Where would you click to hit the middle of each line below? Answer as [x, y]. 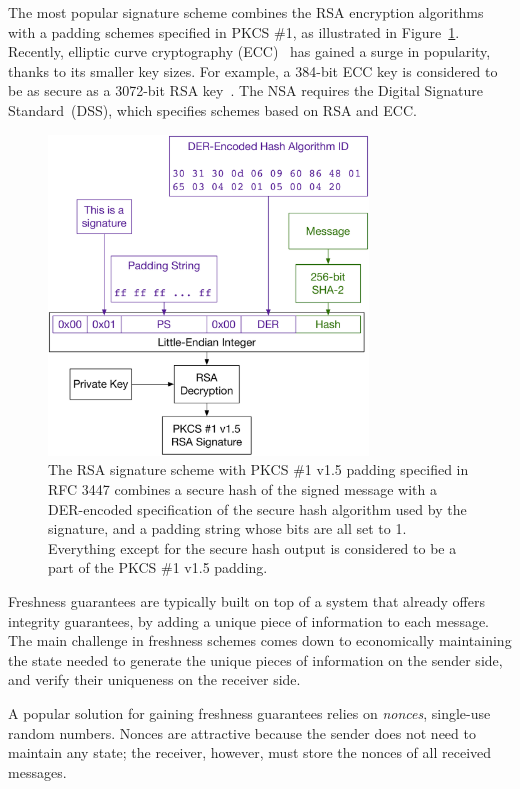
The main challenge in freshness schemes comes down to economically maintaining [260, 640]
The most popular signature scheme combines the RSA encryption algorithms [246, 12]
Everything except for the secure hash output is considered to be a [252, 547]
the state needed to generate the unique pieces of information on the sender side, [255, 659]
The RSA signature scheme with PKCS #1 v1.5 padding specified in [258, 469]
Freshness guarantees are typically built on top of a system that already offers [246, 600]
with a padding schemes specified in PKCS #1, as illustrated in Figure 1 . [234, 31]
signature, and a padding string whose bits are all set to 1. [227, 528]
